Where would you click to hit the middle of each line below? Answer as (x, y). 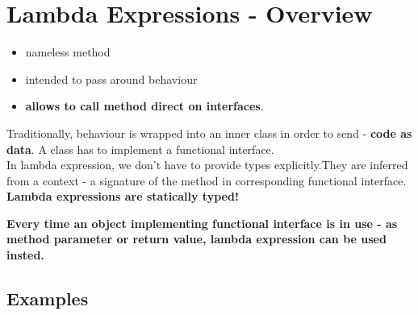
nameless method (68, 52)
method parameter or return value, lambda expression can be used (196, 239)
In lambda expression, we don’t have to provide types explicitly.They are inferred (207, 165)
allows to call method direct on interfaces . (144, 106)
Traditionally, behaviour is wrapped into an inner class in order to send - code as (209, 133)
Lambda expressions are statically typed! (123, 196)
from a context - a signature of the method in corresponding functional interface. (207, 180)
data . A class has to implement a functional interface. (140, 149)
